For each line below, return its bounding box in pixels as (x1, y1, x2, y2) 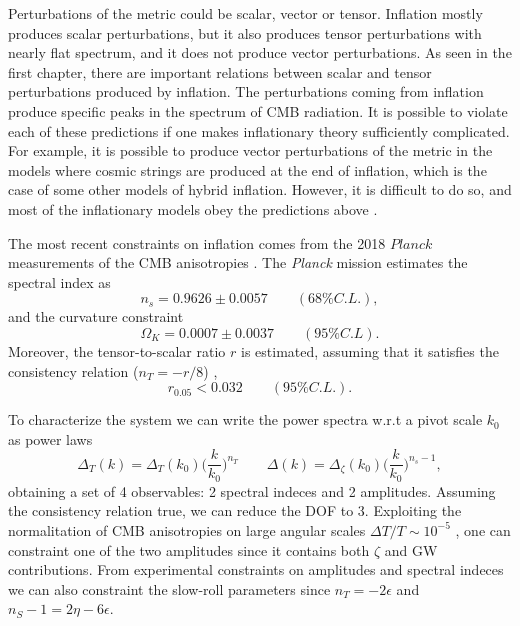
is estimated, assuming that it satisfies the (240, 340, 499, 361)
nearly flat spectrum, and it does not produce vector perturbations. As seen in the (8, 42, 512, 63)
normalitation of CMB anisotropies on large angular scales (8, 519, 366, 540)
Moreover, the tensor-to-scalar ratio (8, 340, 226, 361)
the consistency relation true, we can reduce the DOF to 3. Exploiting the (8, 500, 462, 521)
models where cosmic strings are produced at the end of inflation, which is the (8, 159, 487, 180)
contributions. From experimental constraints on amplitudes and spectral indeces (8, 559, 504, 580)
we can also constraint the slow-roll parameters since (8, 578, 331, 599)
